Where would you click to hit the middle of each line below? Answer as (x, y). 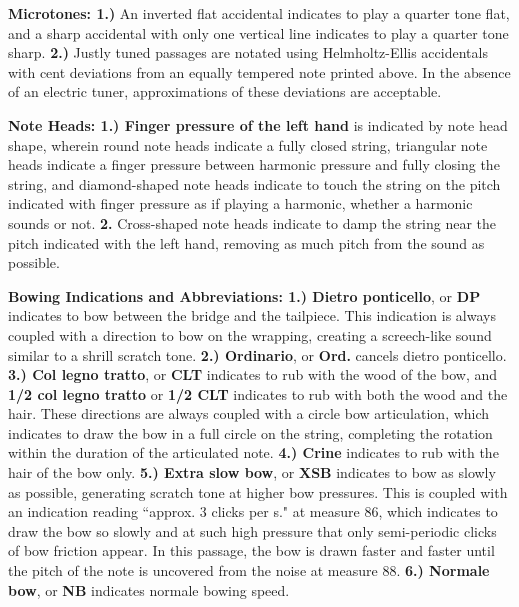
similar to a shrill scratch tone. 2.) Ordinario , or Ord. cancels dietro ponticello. (257, 354)
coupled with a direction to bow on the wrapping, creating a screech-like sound (250, 334)
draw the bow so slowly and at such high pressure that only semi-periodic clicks (252, 530)
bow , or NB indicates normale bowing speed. (149, 589)
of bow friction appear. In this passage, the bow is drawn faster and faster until (251, 550)
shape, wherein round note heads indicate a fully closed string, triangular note (248, 144)
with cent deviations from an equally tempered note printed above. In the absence (259, 71)
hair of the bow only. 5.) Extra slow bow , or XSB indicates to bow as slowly (252, 472)
